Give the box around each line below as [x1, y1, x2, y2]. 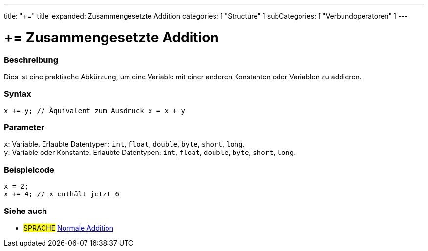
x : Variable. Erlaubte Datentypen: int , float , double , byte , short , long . [4, 140, 245, 149]
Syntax [4, 89, 31, 99]
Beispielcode [4, 164, 54, 174]
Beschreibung [4, 55, 59, 65]
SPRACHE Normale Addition [23, 223, 113, 232]
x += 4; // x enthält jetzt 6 [4, 190, 120, 198]
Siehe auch [4, 206, 47, 216]
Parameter [4, 122, 44, 132]
